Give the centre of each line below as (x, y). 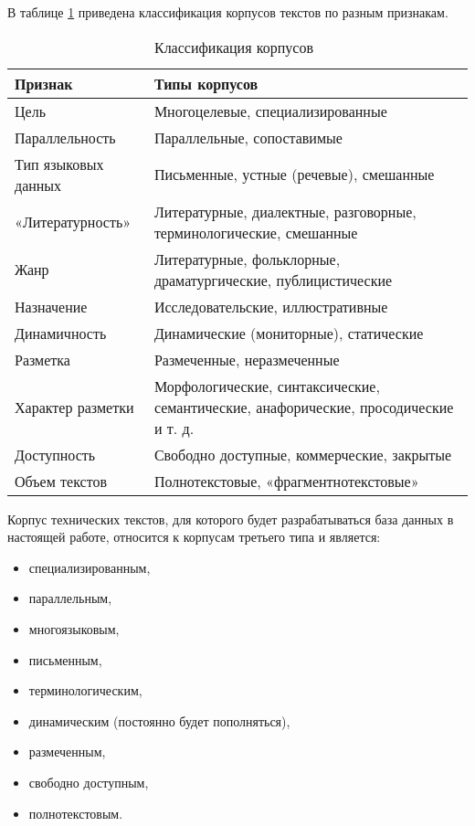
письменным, (65, 659)
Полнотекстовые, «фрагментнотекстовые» (286, 481)
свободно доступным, (89, 782)
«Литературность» (73, 222)
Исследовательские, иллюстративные (271, 306)
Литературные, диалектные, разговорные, (285, 211)
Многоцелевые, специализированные (270, 111)
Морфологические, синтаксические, (267, 386)
